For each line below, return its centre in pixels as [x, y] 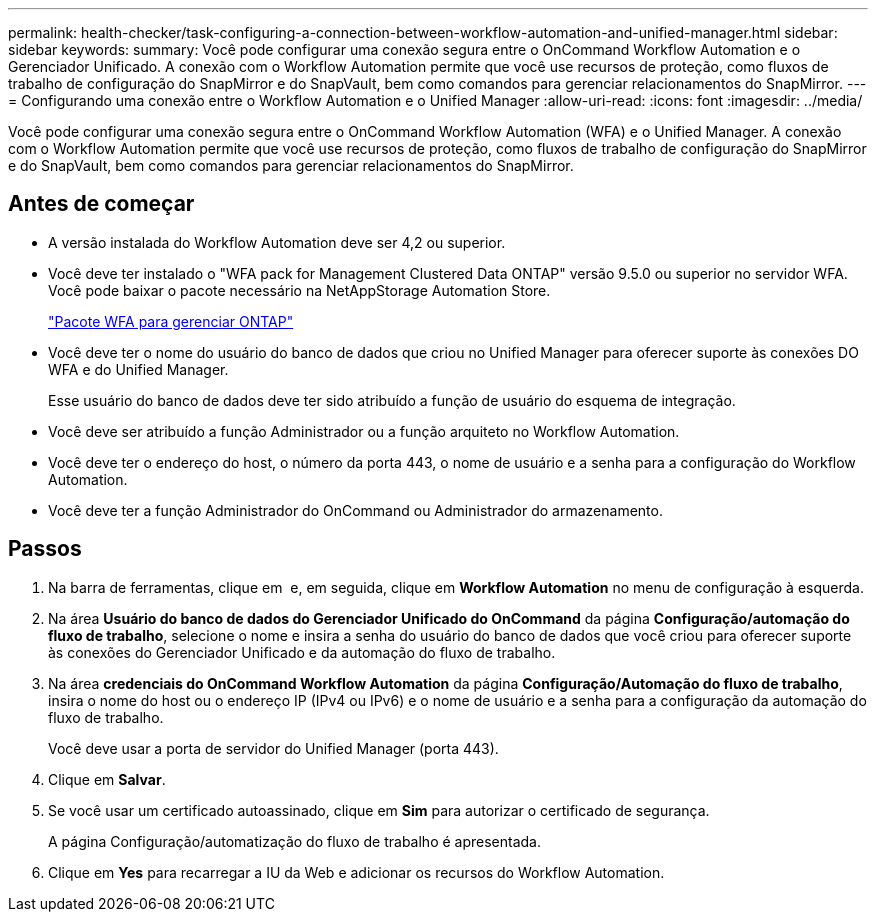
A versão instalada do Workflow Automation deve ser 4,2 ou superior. [277, 242]
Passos [45, 549]
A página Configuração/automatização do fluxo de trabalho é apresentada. [295, 841]
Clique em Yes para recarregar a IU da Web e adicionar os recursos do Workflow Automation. [356, 872]
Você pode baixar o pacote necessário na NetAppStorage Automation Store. [299, 290]
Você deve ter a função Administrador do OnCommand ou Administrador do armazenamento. [355, 510]
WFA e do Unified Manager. [138, 369]
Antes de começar [101, 204]
